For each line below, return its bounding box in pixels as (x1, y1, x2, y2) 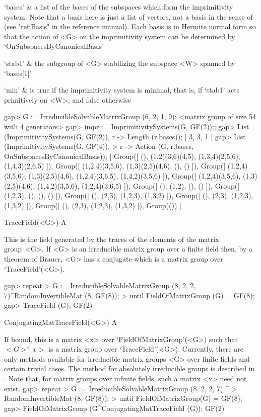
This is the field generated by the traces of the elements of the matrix (4, 233, 219, 244)
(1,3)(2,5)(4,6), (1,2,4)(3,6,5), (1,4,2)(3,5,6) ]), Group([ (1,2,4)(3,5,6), (28, 170, 241, 181)
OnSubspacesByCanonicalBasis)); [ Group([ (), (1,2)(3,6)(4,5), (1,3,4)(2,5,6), (4, 150, 240, 161)
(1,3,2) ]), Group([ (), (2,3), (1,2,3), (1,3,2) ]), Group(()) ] (4, 200, 181, 210)
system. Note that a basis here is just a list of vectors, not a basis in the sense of (4, 11, 253, 22)
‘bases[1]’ (4, 67, 32, 78)
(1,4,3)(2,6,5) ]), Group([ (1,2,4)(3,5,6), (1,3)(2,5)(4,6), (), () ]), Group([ (4, 160, 226, 171)
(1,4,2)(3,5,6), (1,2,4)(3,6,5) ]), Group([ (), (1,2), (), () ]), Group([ (37, 180, 240, 191)
